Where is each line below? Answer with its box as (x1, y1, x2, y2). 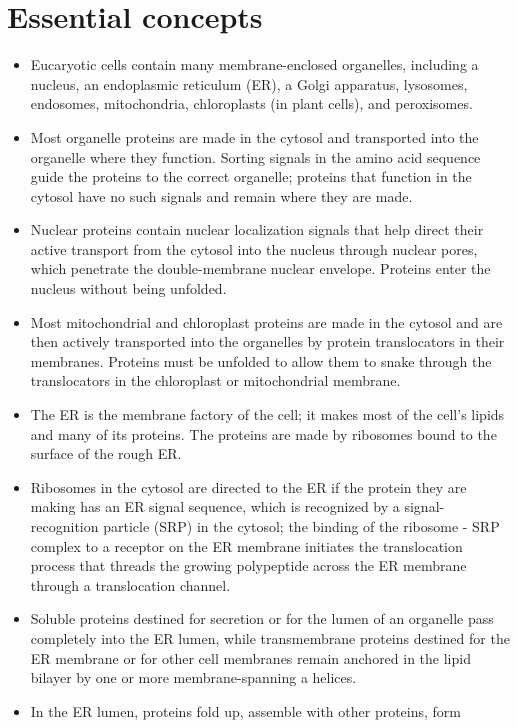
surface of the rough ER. (30, 443, 182, 464)
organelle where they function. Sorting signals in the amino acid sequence (30, 146, 481, 167)
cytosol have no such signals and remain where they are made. (30, 185, 413, 206)
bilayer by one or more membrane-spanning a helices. (30, 667, 357, 688)
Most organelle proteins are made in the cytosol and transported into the (30, 126, 479, 147)
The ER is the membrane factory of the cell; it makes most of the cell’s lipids (30, 404, 505, 425)
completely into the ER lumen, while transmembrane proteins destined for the (30, 627, 510, 648)
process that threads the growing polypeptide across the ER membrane (30, 555, 467, 576)
